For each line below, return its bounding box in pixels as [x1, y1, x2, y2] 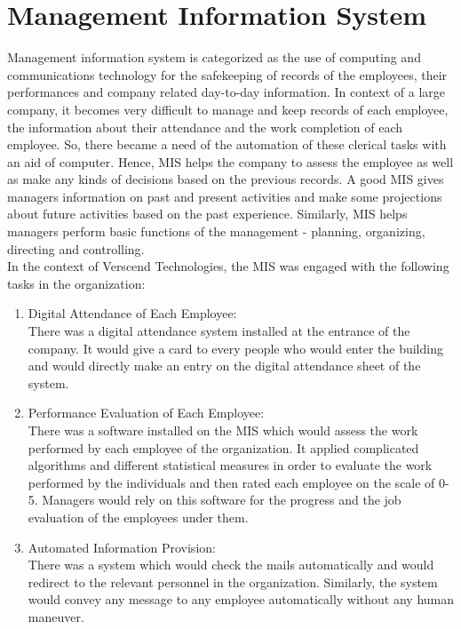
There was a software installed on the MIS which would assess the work [28, 421, 418, 439]
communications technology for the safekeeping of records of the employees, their [7, 65, 448, 84]
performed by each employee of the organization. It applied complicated [28, 438, 419, 457]
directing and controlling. [7, 239, 145, 258]
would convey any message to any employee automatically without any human [28, 590, 455, 609]
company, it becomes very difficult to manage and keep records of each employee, [7, 100, 449, 118]
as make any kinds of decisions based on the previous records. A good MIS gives [7, 170, 444, 188]
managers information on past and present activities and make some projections [7, 187, 442, 205]
